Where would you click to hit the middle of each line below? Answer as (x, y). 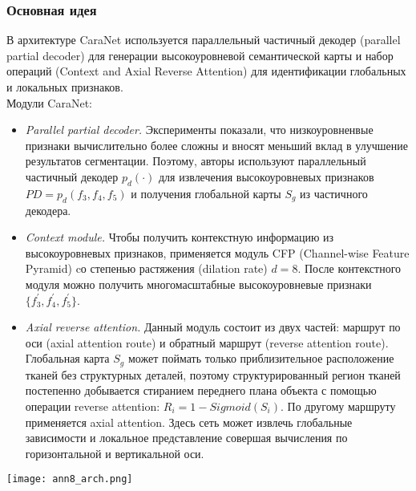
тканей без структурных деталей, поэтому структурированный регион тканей (213, 374)
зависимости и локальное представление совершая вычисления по (186, 438)
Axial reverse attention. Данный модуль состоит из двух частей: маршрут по (213, 327)
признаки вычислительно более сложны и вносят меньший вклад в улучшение (216, 145)
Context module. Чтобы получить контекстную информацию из (180, 237)
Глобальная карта (67, 358)
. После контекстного (349, 268)
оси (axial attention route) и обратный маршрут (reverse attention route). (207, 342)
